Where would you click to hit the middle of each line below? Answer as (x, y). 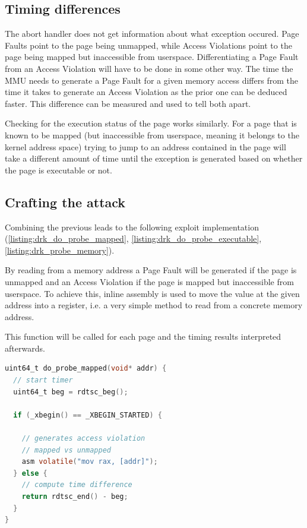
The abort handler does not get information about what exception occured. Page (152, 34)
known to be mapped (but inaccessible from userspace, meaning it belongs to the (152, 135)
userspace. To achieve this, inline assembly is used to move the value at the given (152, 293)
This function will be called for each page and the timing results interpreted (143, 336)
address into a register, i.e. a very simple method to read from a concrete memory (154, 305)
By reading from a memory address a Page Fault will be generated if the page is (151, 270)
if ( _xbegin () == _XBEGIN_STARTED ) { (88, 415)
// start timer (43, 380)
